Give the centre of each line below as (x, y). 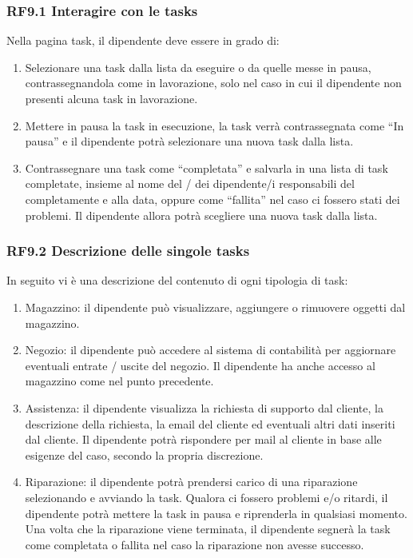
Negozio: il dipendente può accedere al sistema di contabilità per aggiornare (210, 350)
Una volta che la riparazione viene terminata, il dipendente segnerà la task (208, 529)
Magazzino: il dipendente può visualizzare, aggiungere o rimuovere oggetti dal (215, 307)
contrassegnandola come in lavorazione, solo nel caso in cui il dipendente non (213, 83)
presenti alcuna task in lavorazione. (111, 98)
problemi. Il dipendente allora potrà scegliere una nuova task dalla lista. (201, 215)
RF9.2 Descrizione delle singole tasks (128, 251)
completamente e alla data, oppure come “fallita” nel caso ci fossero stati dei (212, 199)
